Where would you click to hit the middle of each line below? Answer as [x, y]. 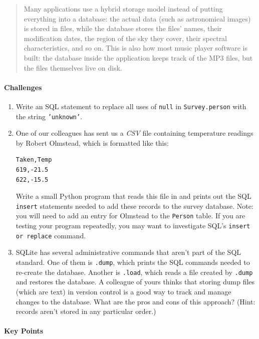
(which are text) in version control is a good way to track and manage [123, 291]
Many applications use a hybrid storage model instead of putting [123, 9]
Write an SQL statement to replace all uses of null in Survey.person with [131, 106]
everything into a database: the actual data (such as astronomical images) [137, 18]
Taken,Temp [34, 160]
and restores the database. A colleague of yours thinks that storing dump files [135, 282]
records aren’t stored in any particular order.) [86, 311]
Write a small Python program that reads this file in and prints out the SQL [134, 196]
